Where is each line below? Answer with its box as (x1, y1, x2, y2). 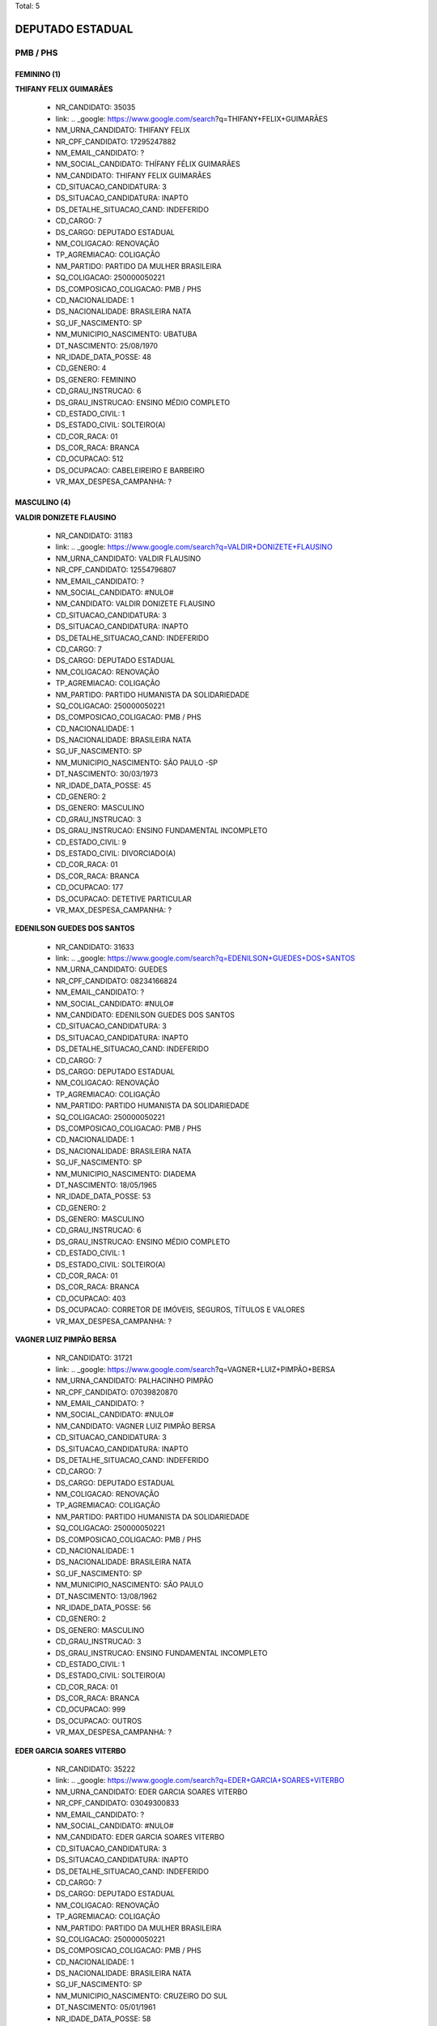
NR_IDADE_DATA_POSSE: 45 (55, 780, 151, 790)
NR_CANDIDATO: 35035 (55, 102, 136, 113)
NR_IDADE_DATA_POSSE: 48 (55, 352, 151, 361)
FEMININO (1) (15, 69, 61, 79)
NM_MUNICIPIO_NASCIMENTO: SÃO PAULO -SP (55, 758, 218, 767)
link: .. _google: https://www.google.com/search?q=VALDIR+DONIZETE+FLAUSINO (55, 542, 333, 552)
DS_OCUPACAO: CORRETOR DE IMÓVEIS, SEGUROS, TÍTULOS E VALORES (55, 1305, 305, 1314)
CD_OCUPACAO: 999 (55, 1704, 125, 1714)
